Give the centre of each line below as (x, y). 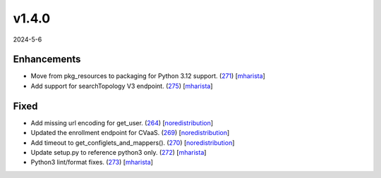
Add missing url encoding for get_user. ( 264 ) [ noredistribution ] (122, 122)
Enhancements (47, 59)
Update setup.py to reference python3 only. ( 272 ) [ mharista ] (119, 152)
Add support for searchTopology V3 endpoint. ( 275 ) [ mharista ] (122, 86)
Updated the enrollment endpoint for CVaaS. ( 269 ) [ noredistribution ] (130, 133)
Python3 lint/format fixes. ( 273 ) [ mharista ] (92, 163)
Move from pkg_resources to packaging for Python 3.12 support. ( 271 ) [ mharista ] (148, 76)
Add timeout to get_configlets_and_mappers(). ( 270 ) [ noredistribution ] (133, 142)
